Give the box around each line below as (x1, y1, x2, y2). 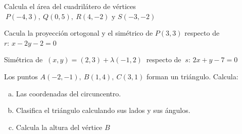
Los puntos (4, 71, 38, 81)
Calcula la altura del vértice (16, 121, 103, 132)
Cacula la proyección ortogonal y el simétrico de (4, 28, 153, 38)
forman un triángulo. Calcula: (146, 71, 238, 81)
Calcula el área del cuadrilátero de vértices (4, 1, 136, 11)
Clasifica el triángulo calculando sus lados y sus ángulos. (16, 105, 190, 115)
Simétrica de (4, 54, 43, 65)
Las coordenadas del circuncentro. (16, 88, 121, 98)
